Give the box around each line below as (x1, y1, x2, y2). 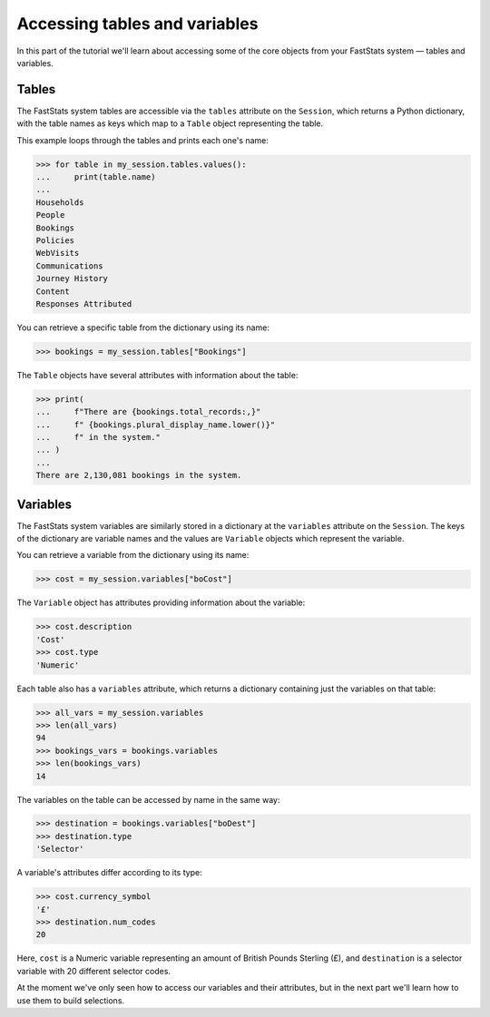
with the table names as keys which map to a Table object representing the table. (16, 118, 324, 129)
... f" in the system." (35, 432, 161, 443)
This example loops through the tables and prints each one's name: (16, 134, 269, 145)
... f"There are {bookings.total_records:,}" (35, 406, 261, 417)
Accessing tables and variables (16, 14, 259, 34)
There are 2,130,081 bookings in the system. (35, 470, 242, 481)
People (35, 210, 65, 220)
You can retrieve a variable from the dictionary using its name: (16, 550, 250, 561)
